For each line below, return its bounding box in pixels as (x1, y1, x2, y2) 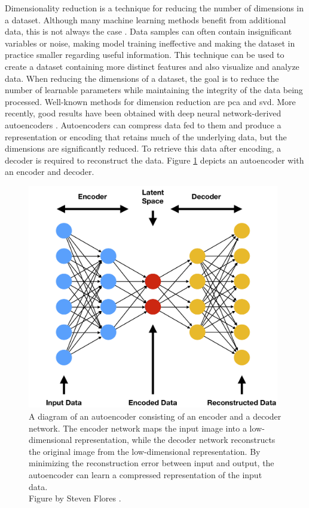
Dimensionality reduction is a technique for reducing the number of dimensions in (5, 2, 304, 14)
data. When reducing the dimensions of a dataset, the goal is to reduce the (5, 72, 279, 84)
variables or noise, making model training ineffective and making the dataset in (5, 36, 295, 49)
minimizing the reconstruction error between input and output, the (29, 457, 274, 469)
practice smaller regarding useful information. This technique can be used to (5, 48, 284, 61)
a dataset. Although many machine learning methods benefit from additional (5, 13, 286, 26)
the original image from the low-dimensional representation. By (29, 445, 261, 457)
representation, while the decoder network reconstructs (75, 433, 276, 446)
